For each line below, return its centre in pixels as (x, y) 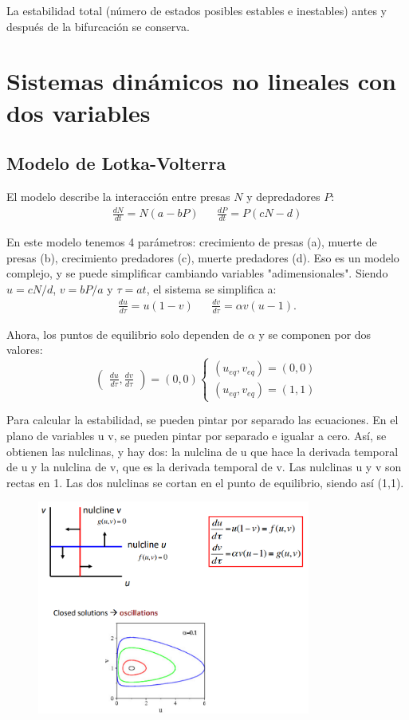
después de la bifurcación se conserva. (98, 26)
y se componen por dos (315, 334)
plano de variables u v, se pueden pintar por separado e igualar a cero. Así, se (197, 436)
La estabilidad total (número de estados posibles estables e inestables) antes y (197, 10)
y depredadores (283, 196)
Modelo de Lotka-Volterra (116, 163)
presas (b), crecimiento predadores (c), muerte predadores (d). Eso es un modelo (203, 257)
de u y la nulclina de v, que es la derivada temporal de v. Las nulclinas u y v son (204, 467)
